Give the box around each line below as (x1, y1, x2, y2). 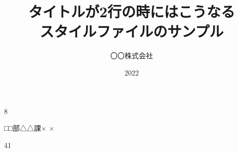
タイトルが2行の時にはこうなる (28, 1, 235, 22)
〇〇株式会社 (110, 50, 153, 61)
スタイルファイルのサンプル (39, 21, 224, 42)
